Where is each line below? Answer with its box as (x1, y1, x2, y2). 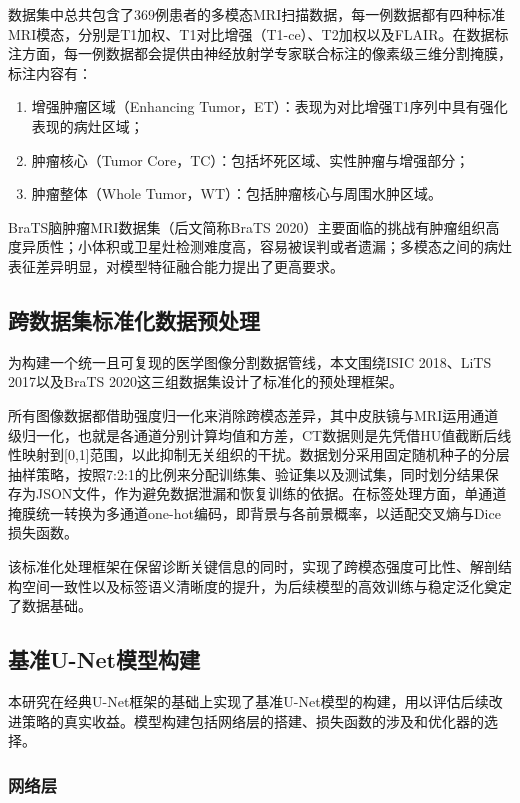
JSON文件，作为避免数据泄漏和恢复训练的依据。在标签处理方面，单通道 (35, 483, 507, 504)
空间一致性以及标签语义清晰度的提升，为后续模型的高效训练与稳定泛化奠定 (21, 575, 512, 596)
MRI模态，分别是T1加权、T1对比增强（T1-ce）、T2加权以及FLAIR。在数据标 (8, 23, 509, 44)
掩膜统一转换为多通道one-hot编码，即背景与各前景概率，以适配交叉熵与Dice (8, 502, 501, 523)
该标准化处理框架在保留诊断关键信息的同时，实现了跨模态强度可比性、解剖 (8, 556, 498, 577)
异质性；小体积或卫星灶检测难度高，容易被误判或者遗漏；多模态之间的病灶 (21, 236, 512, 257)
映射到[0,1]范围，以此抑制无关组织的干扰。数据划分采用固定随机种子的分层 (21, 444, 510, 465)
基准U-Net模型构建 (8, 644, 200, 675)
